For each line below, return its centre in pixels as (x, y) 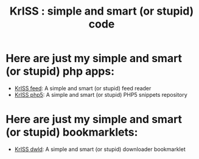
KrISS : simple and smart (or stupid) (102, 11)
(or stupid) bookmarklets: (72, 132)
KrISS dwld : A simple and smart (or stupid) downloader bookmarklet (100, 149)
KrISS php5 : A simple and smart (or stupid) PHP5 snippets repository (101, 94)
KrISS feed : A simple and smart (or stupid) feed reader (83, 88)
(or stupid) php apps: (60, 72)
